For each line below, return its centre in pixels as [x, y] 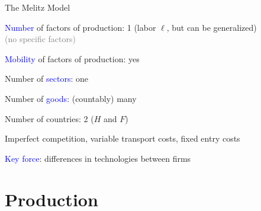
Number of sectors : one [47, 79]
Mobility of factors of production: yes [72, 58]
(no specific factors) [40, 39]
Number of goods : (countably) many [71, 98]
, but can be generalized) [212, 27]
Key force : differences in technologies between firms [98, 158]
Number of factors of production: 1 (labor [80, 27]
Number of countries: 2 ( [49, 118]
